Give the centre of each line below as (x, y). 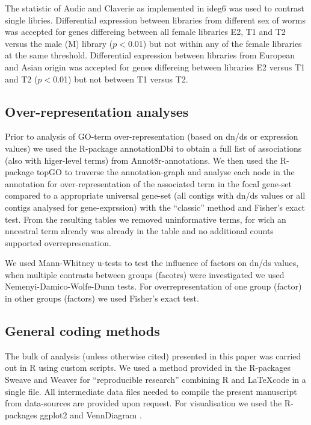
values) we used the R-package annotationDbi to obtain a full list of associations (153, 148)
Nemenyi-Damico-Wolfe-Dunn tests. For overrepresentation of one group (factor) (153, 286)
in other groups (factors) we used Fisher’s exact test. (102, 298)
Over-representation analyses (97, 111)
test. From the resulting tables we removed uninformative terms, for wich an (146, 219)
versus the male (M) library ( (59, 43)
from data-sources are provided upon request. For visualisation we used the (143, 403)
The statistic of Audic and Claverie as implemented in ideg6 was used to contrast (155, 8)
